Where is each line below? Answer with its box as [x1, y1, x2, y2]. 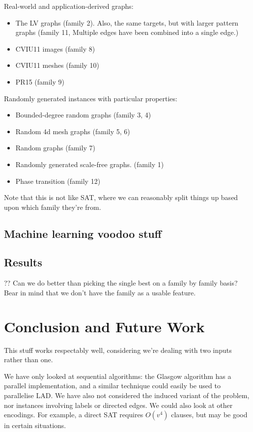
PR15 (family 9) [15, 76, 64, 86]
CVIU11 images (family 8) [15, 43, 95, 54]
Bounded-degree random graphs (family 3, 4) [15, 110, 151, 120]
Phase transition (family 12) [15, 175, 101, 186]
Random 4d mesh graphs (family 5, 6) [15, 126, 130, 136]
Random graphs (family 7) [15, 143, 95, 153]
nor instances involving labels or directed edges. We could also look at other [4, 400, 233, 410]
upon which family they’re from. [4, 202, 101, 212]
